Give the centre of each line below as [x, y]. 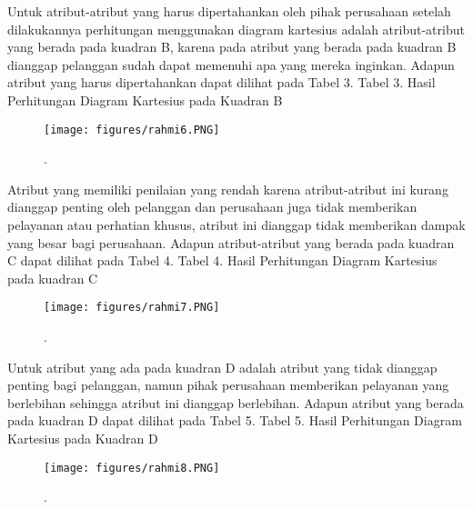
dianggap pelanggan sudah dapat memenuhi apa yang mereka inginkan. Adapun [231, 64]
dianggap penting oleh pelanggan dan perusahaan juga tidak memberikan [212, 207]
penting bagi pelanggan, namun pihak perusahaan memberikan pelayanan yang [228, 385]
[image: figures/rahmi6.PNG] [132, 130]
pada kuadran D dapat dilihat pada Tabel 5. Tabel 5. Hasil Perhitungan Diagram [235, 420]
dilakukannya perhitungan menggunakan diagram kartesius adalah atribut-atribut [236, 29]
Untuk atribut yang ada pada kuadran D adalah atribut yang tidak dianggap [222, 367]
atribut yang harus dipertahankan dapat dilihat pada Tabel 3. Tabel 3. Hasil [221, 82]
